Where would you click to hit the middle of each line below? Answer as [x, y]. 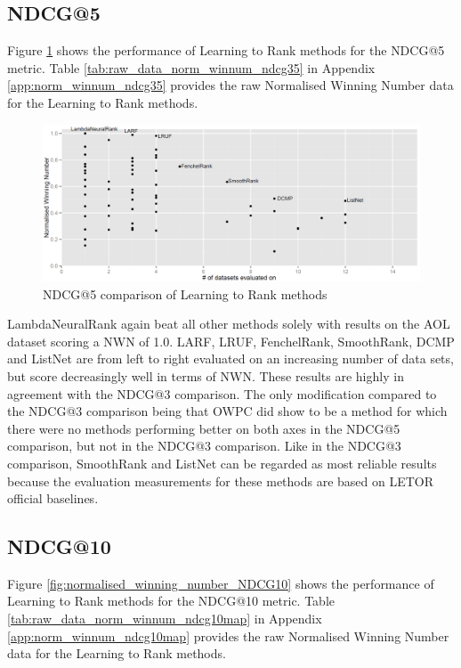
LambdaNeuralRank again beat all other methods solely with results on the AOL [229, 324]
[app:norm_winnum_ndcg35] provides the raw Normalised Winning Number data [230, 85]
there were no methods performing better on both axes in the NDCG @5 [204, 428]
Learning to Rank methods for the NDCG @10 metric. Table [171, 601]
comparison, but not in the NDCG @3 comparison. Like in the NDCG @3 [204, 446]
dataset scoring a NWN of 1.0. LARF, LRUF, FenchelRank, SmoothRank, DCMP [231, 341]
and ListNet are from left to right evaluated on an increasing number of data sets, [230, 358]
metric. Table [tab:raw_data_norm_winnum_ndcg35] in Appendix [191, 67]
